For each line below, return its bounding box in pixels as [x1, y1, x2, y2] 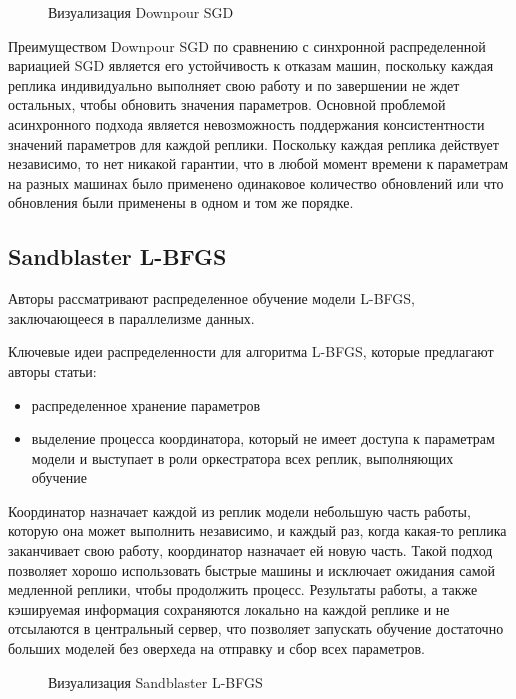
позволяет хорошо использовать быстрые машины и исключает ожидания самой [8, 559, 496, 580]
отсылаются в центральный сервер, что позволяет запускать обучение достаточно [8, 618, 504, 639]
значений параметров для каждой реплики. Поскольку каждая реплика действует [8, 133, 499, 154]
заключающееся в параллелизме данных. [8, 307, 255, 328]
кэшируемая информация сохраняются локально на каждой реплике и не [8, 598, 450, 619]
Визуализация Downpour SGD [48, 2, 234, 22]
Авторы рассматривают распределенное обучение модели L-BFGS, [8, 288, 416, 309]
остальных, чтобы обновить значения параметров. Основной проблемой [8, 94, 446, 115]
